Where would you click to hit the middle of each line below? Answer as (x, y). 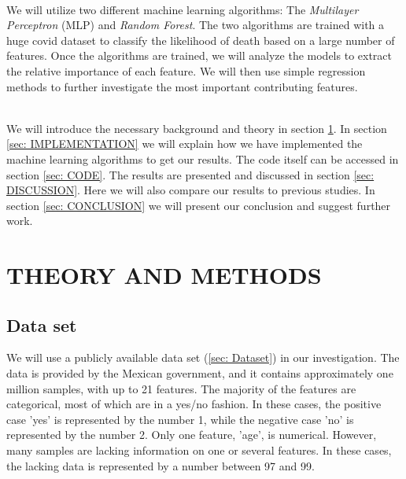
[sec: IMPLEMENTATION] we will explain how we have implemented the (185, 144)
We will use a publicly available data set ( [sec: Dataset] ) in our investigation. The (203, 357)
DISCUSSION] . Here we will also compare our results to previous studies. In (191, 190)
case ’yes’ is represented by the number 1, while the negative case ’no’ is (180, 419)
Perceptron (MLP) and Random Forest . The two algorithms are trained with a (196, 25)
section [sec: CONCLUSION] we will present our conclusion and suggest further (199, 205)
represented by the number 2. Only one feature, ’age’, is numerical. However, (192, 435)
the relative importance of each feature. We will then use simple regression (186, 70)
